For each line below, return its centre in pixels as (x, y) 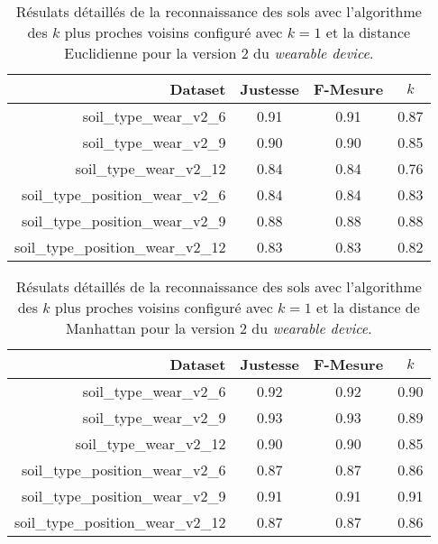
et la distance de (368, 307)
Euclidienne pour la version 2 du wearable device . (219, 53)
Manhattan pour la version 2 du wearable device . (219, 328)
